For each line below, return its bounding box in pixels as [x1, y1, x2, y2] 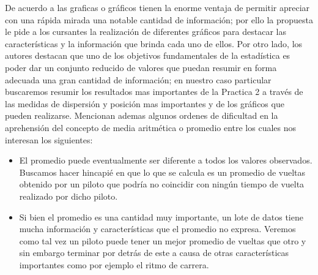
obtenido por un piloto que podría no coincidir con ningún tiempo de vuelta [19, 178, 305, 190]
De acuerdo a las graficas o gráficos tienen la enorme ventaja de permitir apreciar [5, 1, 310, 13]
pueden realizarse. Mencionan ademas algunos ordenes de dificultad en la [5, 109, 278, 122]
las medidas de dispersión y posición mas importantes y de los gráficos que [5, 97, 284, 110]
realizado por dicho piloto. [19, 189, 118, 202]
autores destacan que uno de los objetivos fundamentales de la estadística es [5, 49, 290, 62]
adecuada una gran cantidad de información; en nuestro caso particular [5, 73, 272, 86]
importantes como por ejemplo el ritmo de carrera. [19, 258, 209, 271]
